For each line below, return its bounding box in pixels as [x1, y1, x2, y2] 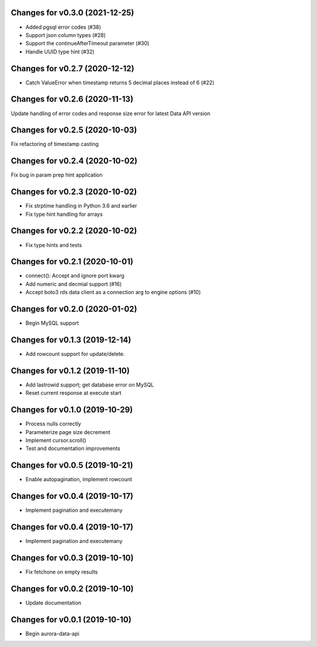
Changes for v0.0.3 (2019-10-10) [11, 553, 134, 563]
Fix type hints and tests [25, 241, 82, 248]
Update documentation [25, 599, 82, 606]
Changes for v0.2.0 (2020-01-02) [11, 304, 137, 314]
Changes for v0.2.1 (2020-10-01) [11, 256, 133, 267]
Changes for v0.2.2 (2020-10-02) [11, 226, 137, 236]
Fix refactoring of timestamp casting [11, 141, 99, 148]
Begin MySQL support [25, 319, 79, 326]
